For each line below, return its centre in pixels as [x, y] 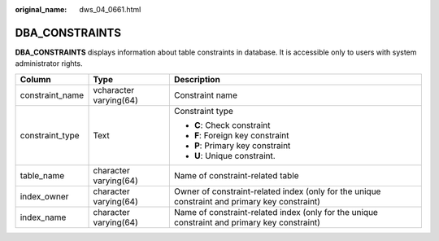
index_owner [44, 196]
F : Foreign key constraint [241, 135]
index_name [43, 217]
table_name [42, 175]
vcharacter [114, 90]
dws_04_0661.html [110, 9]
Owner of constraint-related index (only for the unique [277, 191]
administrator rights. [49, 64]
